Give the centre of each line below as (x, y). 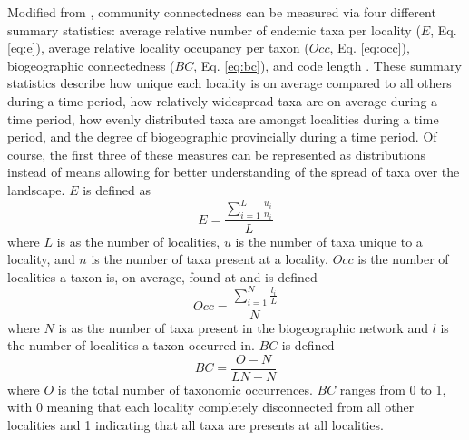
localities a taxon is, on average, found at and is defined (162, 276)
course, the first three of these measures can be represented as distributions (216, 154)
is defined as (117, 189)
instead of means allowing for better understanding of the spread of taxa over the (234, 172)
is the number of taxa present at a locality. (210, 259)
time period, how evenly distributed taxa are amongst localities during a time (223, 118)
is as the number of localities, (138, 241)
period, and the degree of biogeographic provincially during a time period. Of (222, 137)
